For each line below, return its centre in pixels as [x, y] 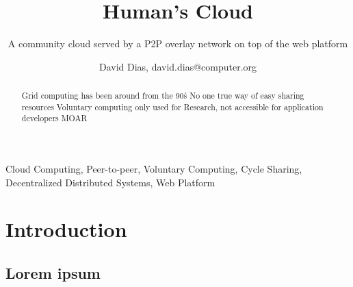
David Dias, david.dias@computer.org [178, 66]
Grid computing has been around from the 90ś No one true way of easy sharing [163, 96]
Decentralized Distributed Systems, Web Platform [110, 182]
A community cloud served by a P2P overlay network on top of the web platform [178, 43]
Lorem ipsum [53, 273]
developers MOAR [54, 118]
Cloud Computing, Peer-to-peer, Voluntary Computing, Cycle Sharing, [154, 169]
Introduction [66, 229]
